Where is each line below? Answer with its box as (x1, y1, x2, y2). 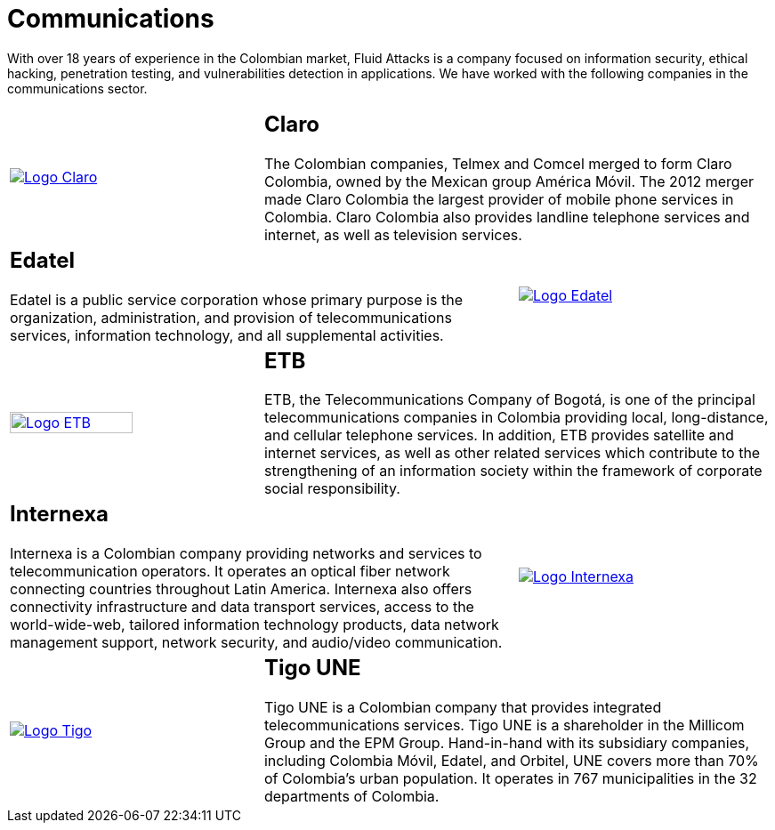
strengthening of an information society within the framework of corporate (263, 462, 763, 480)
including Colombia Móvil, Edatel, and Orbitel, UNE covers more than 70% (263, 752, 759, 770)
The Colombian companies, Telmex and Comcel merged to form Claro (263, 154, 732, 173)
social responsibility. (263, 479, 400, 498)
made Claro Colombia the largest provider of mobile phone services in (263, 189, 734, 208)
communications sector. (7, 80, 148, 96)
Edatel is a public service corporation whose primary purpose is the (10, 290, 463, 309)
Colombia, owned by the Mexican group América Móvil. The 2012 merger (263, 172, 754, 190)
